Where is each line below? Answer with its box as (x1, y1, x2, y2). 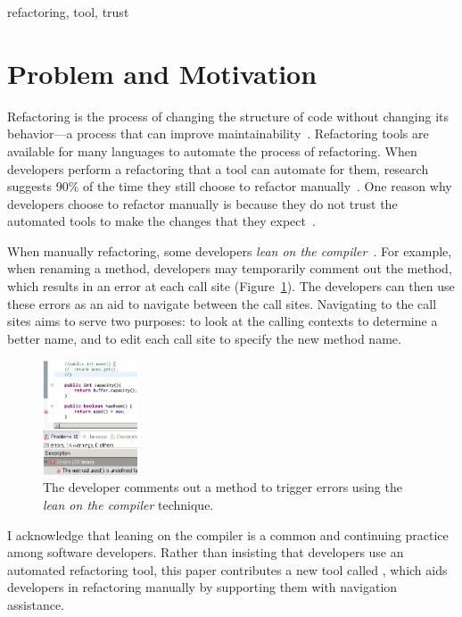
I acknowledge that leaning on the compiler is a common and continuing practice (7, 525, 449, 544)
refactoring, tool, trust (7, 3, 129, 21)
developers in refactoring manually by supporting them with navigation (7, 578, 398, 596)
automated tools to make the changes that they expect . (7, 212, 316, 230)
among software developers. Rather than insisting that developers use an (7, 543, 404, 562)
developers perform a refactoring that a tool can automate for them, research (7, 159, 429, 178)
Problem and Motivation (7, 54, 318, 91)
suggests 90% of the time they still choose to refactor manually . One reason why (7, 177, 452, 196)
